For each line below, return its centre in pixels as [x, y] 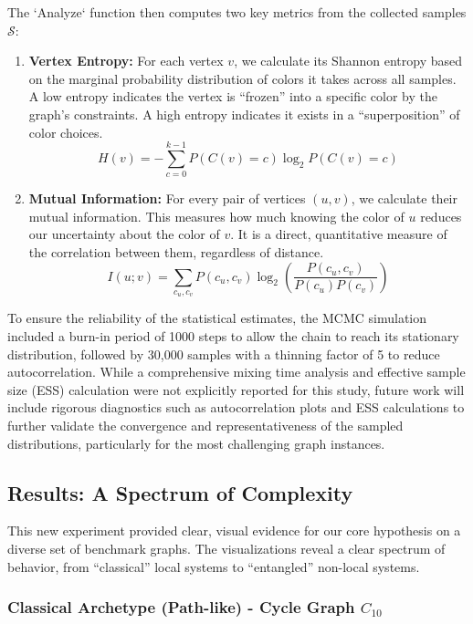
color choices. [66, 132]
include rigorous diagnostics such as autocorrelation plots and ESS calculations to [236, 407]
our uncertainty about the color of [124, 234]
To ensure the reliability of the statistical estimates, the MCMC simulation [217, 318]
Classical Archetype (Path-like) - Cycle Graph [181, 607]
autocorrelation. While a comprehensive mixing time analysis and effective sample [236, 372]
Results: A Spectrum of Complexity [180, 492]
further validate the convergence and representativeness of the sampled [205, 426]
